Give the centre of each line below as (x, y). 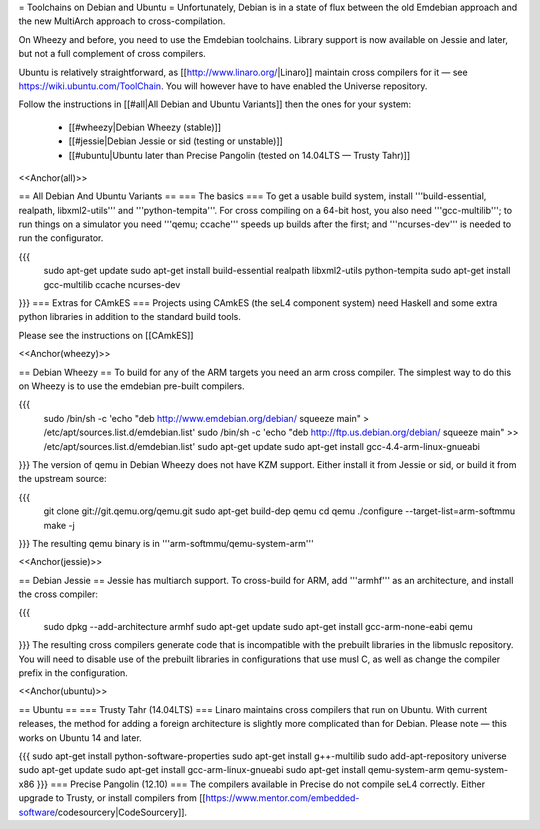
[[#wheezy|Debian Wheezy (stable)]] (145, 127)
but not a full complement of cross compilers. (112, 54)
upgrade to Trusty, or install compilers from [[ (112, 798)
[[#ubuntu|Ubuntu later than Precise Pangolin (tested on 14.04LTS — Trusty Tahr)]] (239, 155)
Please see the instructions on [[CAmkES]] (106, 335)
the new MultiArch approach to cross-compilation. (122, 21)
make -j (59, 525)
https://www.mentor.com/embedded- (282, 798)
